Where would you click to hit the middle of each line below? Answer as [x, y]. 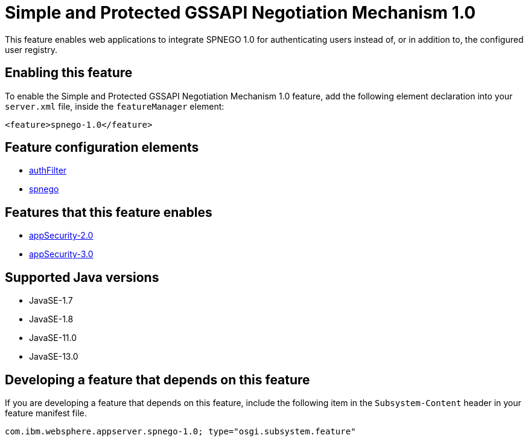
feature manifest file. [46, 413]
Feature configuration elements [102, 148]
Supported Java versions [82, 277]
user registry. [31, 49]
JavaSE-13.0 [54, 357]
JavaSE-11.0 [53, 338]
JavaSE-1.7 [51, 301]
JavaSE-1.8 [51, 319]
